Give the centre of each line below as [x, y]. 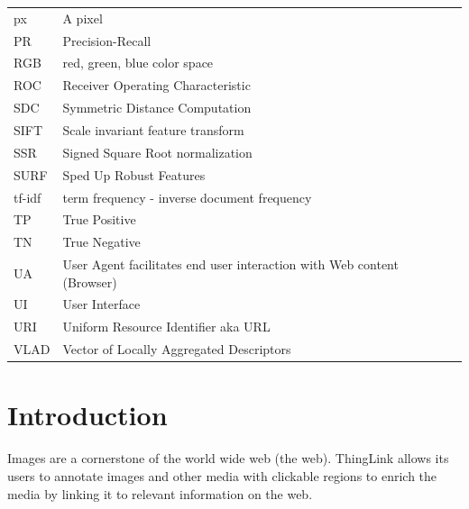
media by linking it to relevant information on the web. [160, 493]
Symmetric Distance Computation [157, 108]
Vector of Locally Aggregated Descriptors [177, 349]
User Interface [101, 304]
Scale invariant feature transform [153, 129]
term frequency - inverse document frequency [187, 197]
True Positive [99, 219]
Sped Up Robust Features [134, 174]
